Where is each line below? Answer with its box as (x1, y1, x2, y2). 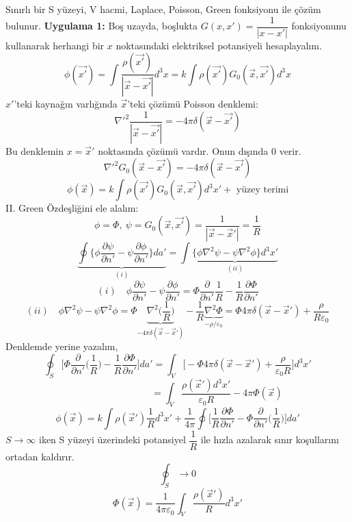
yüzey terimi (236, 185, 289, 195)
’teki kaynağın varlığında (14, 97, 118, 111)
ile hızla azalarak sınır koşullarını (200, 432, 339, 447)
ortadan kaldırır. (5, 449, 75, 463)
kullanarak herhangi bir (5, 38, 105, 52)
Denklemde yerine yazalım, (5, 339, 118, 353)
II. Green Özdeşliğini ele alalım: (5, 201, 139, 215)
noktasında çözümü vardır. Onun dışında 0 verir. (98, 143, 301, 158)
